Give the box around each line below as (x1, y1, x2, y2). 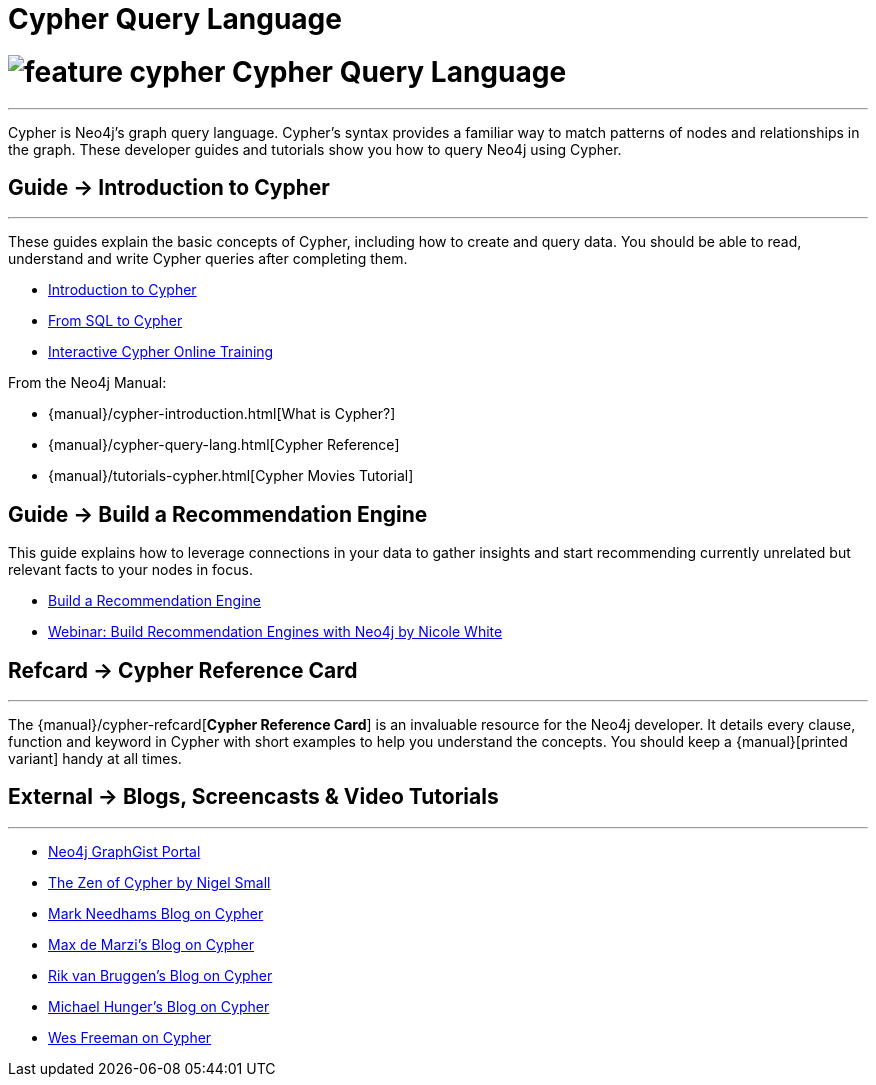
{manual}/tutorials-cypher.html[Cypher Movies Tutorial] (48, 467, 414, 485)
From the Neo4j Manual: (8, 374, 167, 392)
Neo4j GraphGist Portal (48, 842, 201, 860)
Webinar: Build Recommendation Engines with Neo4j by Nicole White (48, 623, 503, 641)
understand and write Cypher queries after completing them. (8, 250, 408, 268)
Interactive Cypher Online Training (48, 343, 274, 361)
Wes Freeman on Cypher (48, 1028, 212, 1046)
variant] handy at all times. (8, 750, 182, 768)
